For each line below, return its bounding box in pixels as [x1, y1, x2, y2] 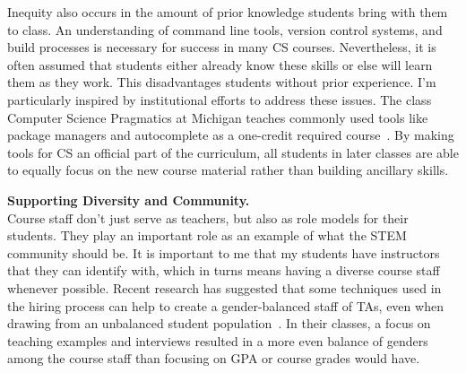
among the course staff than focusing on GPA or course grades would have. [7, 349, 420, 368]
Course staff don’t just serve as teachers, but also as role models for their [7, 208, 409, 227]
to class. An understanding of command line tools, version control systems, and [7, 20, 443, 39]
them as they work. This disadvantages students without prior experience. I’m [7, 73, 436, 91]
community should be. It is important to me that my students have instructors [7, 243, 440, 262]
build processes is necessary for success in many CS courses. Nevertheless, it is [7, 38, 436, 56]
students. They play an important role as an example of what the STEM [7, 226, 407, 245]
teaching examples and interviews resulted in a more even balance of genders [7, 331, 428, 350]
